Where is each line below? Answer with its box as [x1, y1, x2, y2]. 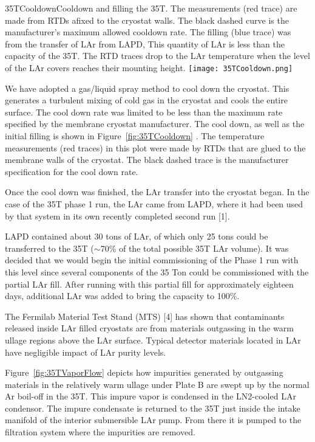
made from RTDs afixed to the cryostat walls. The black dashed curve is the [5, 13, 289, 26]
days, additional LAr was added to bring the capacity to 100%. [5, 289, 240, 302]
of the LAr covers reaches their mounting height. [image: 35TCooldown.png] [5, 61, 293, 74]
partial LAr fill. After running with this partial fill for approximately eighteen [5, 277, 294, 290]
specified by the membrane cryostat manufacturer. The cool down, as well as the [5, 117, 305, 130]
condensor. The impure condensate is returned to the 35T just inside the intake [5, 401, 300, 414]
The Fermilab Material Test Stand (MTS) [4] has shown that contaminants [5, 309, 285, 322]
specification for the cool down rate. [5, 165, 138, 178]
